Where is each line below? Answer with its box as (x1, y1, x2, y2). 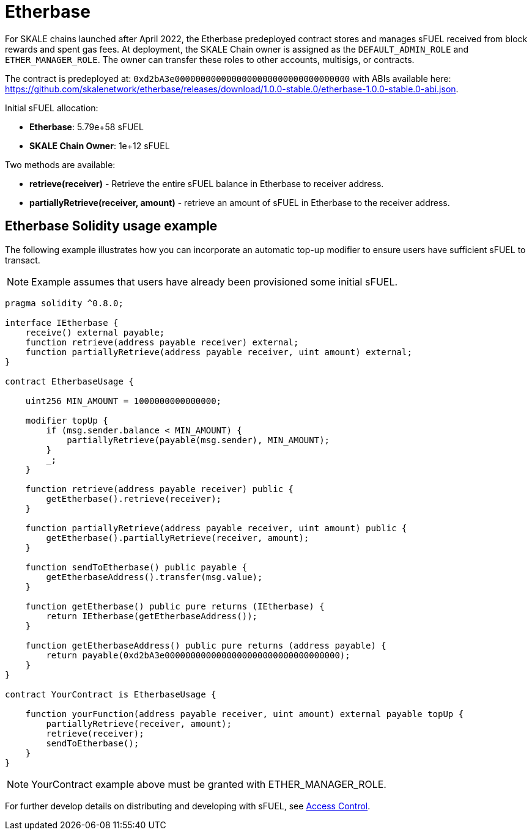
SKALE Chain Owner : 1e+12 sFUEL (29, 140, 170, 151)
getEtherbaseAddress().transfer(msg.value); (46, 572, 263, 582)
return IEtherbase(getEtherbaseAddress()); (46, 611, 258, 621)
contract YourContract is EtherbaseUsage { (5, 689, 216, 699)
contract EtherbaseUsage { (5, 376, 134, 386)
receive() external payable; (25, 327, 165, 337)
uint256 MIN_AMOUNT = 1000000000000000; (25, 395, 222, 406)
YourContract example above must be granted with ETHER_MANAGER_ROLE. (31, 778, 386, 790)
